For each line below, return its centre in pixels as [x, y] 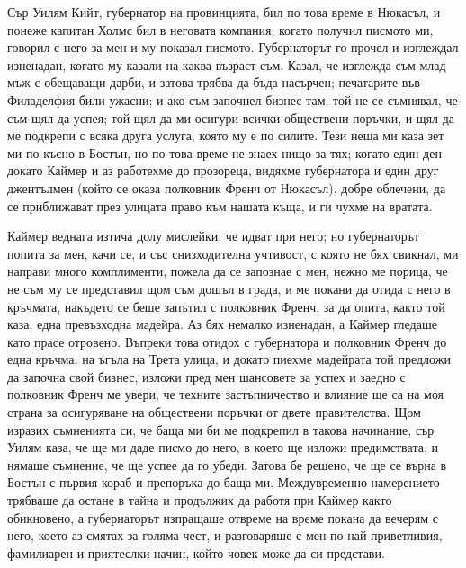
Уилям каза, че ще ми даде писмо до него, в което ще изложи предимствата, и [223, 447]
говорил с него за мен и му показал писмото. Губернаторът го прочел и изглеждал [233, 47]
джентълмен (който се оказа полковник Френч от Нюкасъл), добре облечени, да [227, 187]
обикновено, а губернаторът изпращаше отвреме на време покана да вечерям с [223, 517]
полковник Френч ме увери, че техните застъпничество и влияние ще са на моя [226, 394]
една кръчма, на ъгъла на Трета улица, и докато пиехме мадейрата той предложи [229, 359]
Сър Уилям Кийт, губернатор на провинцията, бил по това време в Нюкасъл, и [224, 12]
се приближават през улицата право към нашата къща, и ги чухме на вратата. [220, 205]
